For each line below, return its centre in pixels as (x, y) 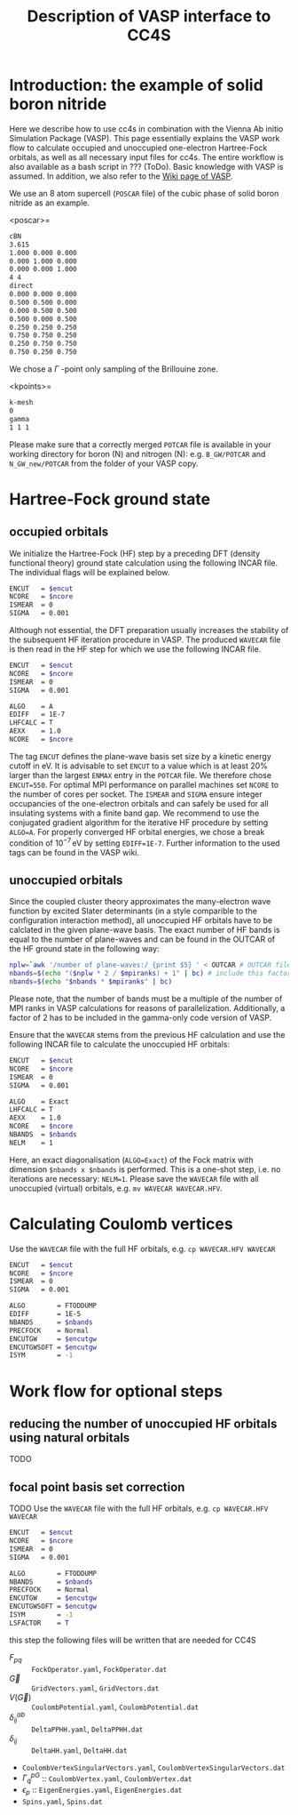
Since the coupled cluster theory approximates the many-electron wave (140, 902)
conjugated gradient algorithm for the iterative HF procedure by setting (139, 822)
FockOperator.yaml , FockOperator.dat (99, 1668)
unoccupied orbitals (66, 880)
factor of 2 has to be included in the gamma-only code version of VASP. (141, 1018)
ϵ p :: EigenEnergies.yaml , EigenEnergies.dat (102, 1791)
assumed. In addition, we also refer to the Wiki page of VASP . (121, 176)
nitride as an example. (50, 203)
